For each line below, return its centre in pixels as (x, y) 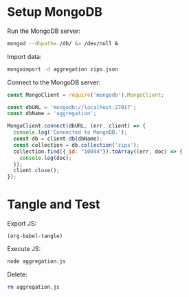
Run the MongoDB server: (44, 31)
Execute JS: (24, 249)
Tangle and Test (54, 205)
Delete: (17, 274)
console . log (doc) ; (46, 158)
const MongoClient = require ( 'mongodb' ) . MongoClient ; (86, 95)
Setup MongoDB (55, 12)
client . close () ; (36, 171)
